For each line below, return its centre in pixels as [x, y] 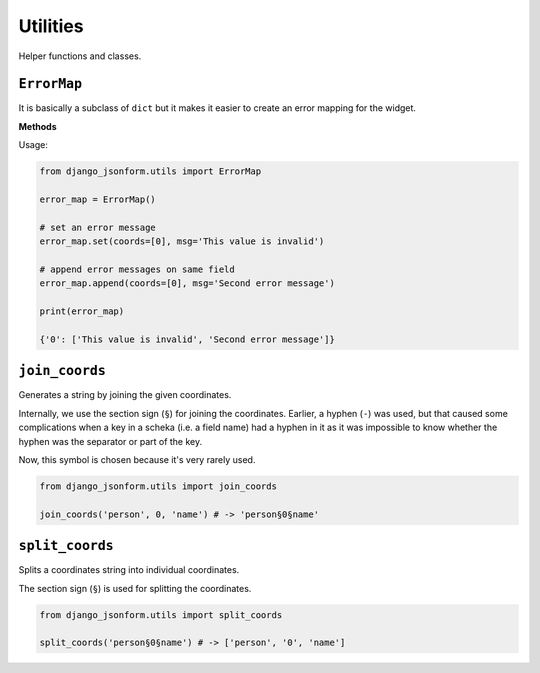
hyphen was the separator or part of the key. [110, 441]
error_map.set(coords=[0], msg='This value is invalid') [182, 241]
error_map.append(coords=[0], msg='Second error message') [187, 283]
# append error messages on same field [137, 269]
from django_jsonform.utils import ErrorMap [150, 171]
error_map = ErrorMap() [98, 199]
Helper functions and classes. [80, 56]
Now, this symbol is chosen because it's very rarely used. [137, 459]
